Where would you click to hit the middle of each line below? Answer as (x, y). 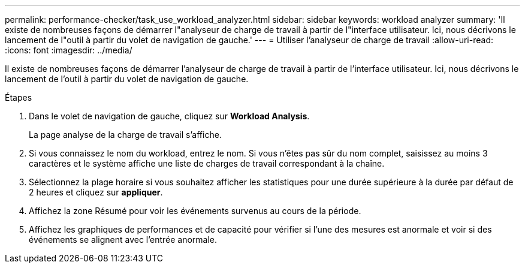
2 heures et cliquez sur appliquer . (96, 192)
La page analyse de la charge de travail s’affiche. (125, 135)
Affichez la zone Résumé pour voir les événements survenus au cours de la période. (195, 211)
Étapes (19, 97)
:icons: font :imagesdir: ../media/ (69, 50)
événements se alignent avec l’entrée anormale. (123, 240)
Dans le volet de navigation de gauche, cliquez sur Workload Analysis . (169, 116)
